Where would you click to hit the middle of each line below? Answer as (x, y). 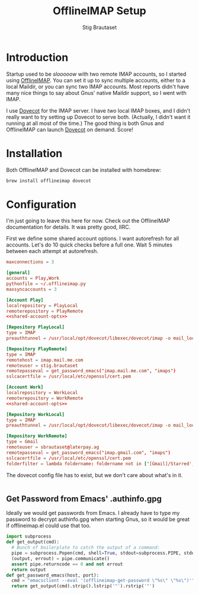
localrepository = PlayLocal (42, 306)
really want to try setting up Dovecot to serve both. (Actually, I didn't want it (98, 117)
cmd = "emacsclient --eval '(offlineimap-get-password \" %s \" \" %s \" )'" (103, 581)
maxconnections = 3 (30, 262)
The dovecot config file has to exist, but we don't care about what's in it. (94, 475)
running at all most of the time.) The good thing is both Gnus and (85, 123)
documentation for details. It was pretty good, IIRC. (68, 227)
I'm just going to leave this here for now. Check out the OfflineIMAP (88, 221)
